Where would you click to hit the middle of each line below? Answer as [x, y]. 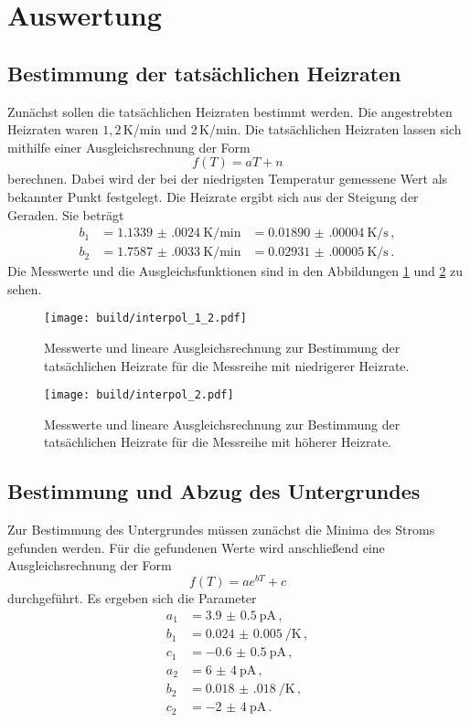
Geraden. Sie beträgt [66, 214]
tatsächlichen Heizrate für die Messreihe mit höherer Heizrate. [218, 442]
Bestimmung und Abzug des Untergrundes [214, 491]
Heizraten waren [53, 129]
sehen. [25, 288]
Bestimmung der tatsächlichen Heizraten [204, 73]
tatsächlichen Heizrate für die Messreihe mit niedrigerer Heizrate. [227, 365]
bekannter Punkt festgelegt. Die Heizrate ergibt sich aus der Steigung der [213, 196]
